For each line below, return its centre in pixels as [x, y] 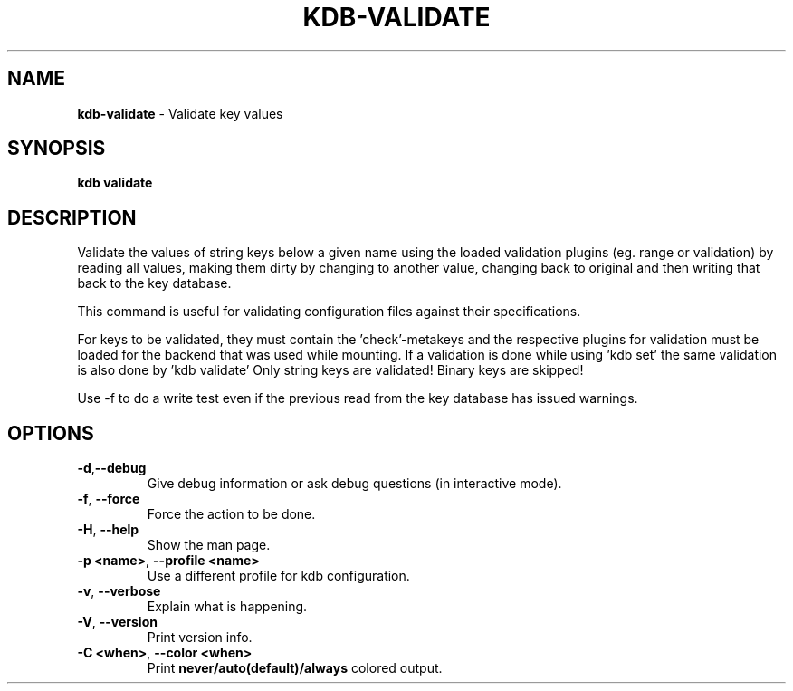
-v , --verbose [119, 591]
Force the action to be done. [231, 514]
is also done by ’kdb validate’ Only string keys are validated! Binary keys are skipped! [330, 370]
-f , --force [109, 499]
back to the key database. [154, 283]
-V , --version [117, 622]
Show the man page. [209, 545]
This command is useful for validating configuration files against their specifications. [329, 312]
